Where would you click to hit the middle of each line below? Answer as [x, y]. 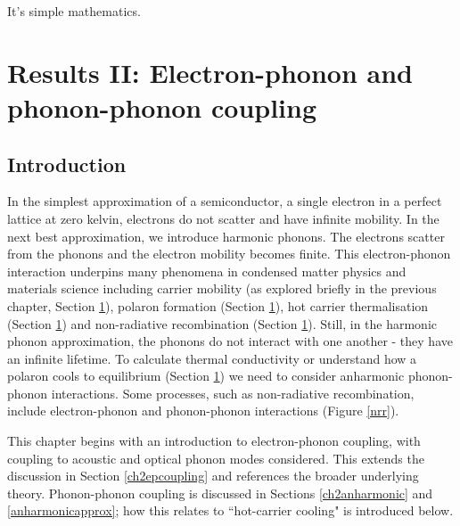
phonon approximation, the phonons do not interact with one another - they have [230, 341]
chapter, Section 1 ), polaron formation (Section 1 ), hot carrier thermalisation [218, 305]
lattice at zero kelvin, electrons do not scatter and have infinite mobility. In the [223, 218]
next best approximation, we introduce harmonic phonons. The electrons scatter [226, 236]
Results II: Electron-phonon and [210, 72]
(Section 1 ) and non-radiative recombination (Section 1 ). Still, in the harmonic [222, 323]
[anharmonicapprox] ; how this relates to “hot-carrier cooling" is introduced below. [230, 510]
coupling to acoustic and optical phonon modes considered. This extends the [216, 458]
